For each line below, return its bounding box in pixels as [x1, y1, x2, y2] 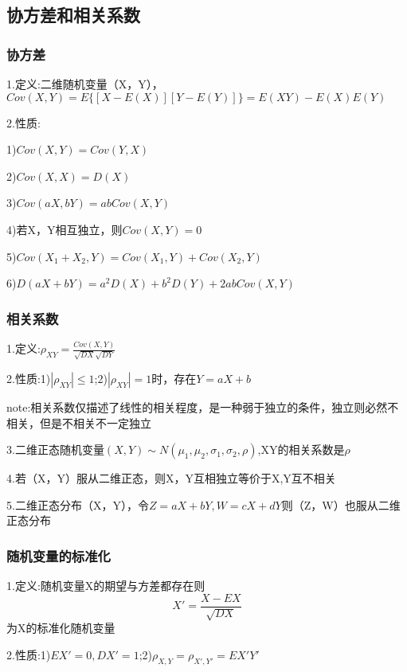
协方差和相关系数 [6, 2, 140, 27]
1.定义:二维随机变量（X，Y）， [6, 76, 163, 92]
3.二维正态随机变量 [6, 441, 104, 458]
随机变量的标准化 [6, 545, 111, 565]
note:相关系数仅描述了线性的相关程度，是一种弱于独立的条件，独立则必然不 [6, 398, 399, 415]
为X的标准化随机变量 [6, 619, 115, 636]
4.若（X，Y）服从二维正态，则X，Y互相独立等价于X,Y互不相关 [6, 470, 336, 486]
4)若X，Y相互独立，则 [6, 221, 123, 237]
